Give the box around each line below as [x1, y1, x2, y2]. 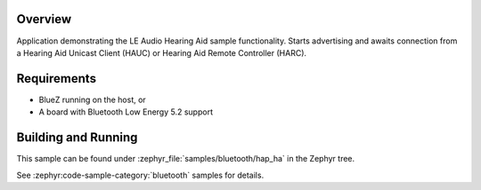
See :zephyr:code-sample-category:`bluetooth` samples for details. [16, 170, 265, 180]
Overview [16, 12, 72, 27]
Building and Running [16, 130, 138, 146]
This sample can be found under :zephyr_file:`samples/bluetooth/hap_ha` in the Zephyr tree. [16, 154, 355, 164]
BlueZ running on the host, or [38, 94, 146, 105]
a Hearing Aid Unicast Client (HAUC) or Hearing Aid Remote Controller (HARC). [16, 47, 307, 58]
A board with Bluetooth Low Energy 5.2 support [38, 107, 214, 117]
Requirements [16, 71, 97, 86]
